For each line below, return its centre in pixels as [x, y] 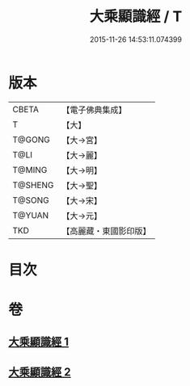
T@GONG [31, 140]
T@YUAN [31, 215]
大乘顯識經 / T [136, 17]
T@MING [30, 170]
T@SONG [31, 200]
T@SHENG [33, 185]
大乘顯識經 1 [39, 342]
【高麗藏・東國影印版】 [106, 231]
